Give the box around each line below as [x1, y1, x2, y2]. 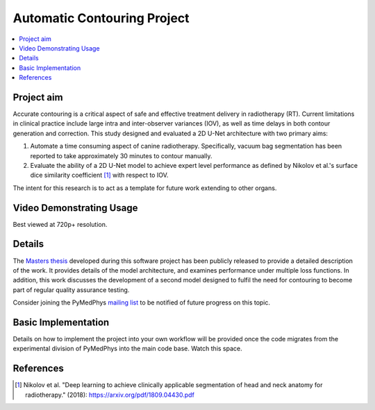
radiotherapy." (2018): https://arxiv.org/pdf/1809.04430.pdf [25, 391, 194, 399]
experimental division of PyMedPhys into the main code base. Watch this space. [12, 344, 242, 353]
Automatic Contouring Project [12, 10, 190, 26]
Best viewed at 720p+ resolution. [12, 220, 108, 228]
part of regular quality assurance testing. [12, 285, 130, 294]
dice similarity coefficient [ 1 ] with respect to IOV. [30, 171, 169, 180]
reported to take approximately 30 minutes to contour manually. [30, 151, 212, 160]
